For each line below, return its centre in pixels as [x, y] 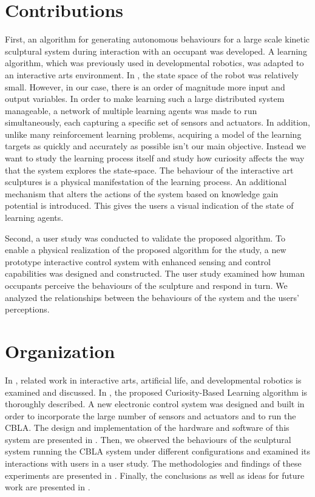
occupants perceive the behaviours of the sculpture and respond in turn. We [146, 285]
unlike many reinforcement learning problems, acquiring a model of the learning [153, 134]
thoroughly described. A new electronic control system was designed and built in [155, 404]
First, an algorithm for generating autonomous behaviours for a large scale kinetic [157, 39]
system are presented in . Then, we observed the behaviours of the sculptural [148, 439]
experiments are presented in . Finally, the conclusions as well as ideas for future [155, 475]
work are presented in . [48, 487]
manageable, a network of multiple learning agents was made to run [131, 110]
